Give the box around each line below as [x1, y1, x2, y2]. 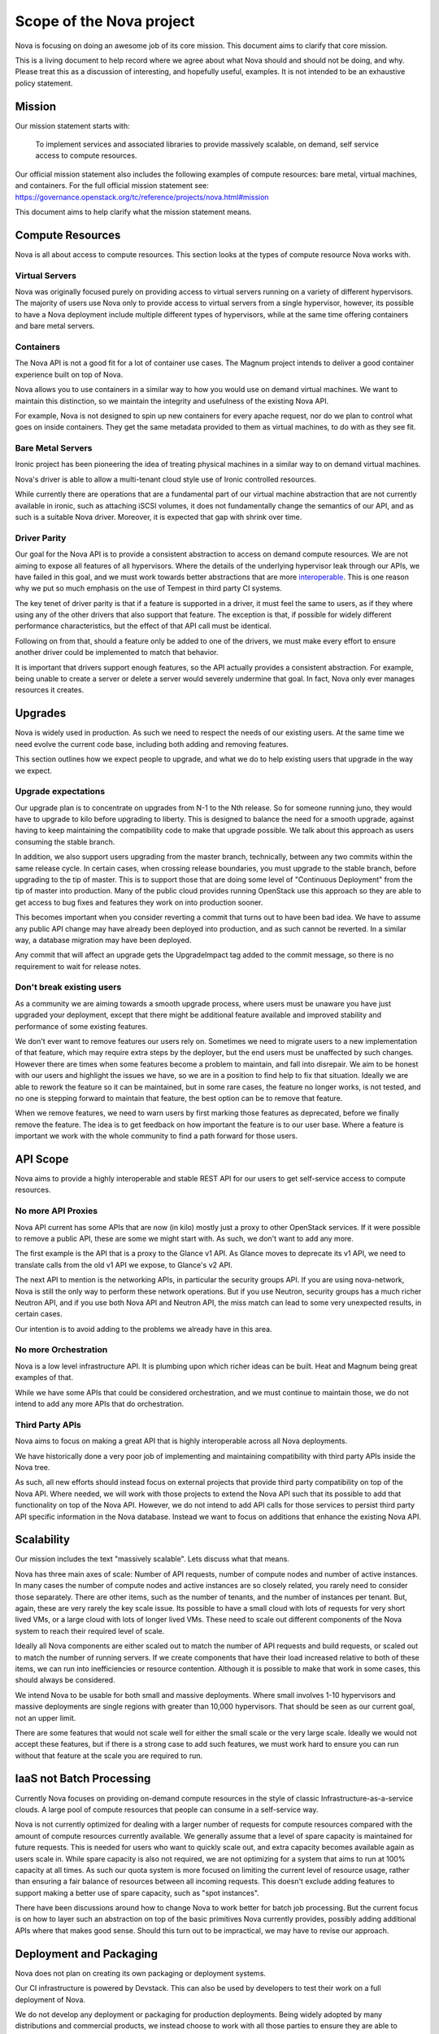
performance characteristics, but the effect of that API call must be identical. [15, 621, 272, 631]
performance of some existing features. [15, 1021, 148, 1031]
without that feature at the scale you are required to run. [15, 1750, 203, 1761]
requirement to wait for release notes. [15, 961, 141, 971]
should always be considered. [15, 1675, 115, 1685]
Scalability [15, 1533, 71, 1547]
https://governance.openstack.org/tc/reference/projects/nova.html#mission [15, 192, 269, 202]
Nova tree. [15, 1462, 50, 1472]
